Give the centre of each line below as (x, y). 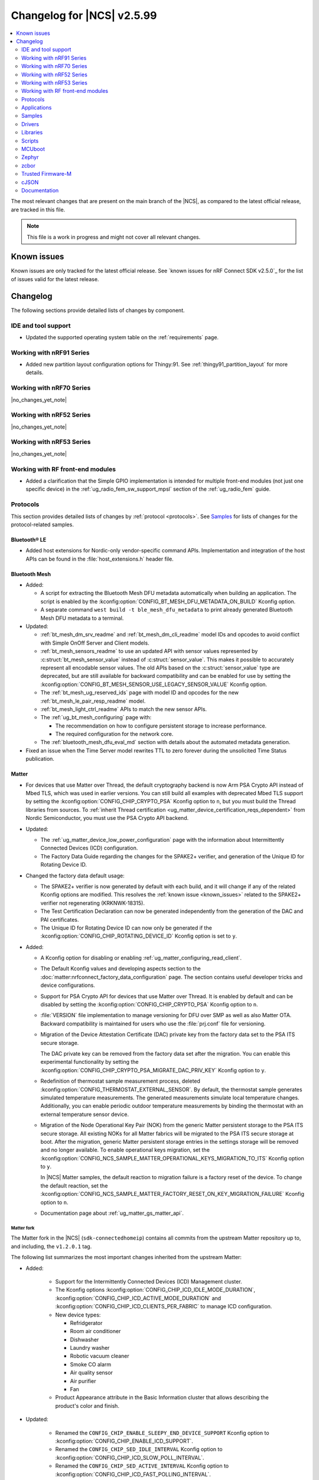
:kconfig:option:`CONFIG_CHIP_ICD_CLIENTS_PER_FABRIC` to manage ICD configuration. (164, 1307)
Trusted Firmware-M (47, 174)
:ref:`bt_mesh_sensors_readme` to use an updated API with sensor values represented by (149, 651)
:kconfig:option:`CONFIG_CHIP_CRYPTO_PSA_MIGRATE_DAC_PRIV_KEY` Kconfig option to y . (153, 1070)
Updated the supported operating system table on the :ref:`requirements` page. (122, 337)
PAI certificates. (60, 919)
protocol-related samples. (42, 525)
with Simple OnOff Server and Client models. (95, 643)
